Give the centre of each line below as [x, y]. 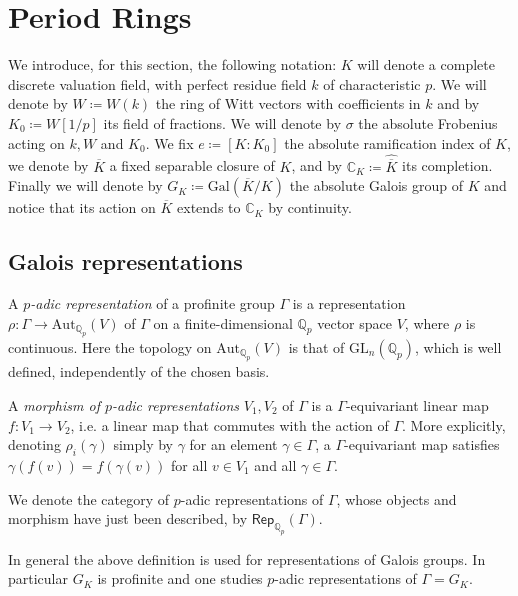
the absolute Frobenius [428, 122]
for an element [233, 444]
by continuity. [310, 207]
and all [275, 464]
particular [38, 578]
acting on [36, 142]
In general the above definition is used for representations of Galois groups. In [247, 558]
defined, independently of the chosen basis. [139, 371]
